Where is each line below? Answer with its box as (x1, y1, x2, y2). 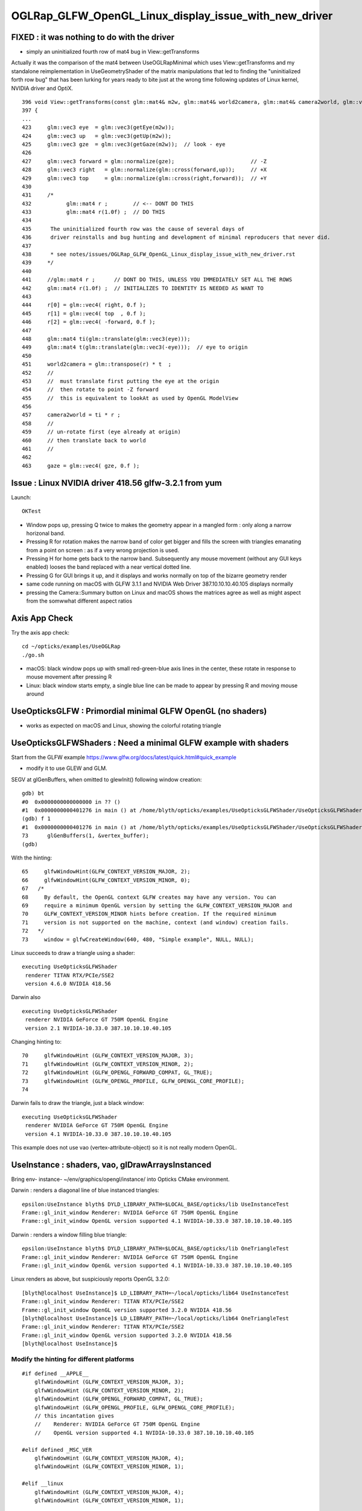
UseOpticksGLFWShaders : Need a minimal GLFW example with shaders (11, 737, 289, 748)
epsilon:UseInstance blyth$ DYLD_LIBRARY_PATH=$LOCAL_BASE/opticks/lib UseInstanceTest (22, 1200, 290, 1208)
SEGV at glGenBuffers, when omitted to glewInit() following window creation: (11, 775, 202, 783)
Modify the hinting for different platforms (11, 1354, 135, 1363)
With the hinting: (11, 854, 52, 861)
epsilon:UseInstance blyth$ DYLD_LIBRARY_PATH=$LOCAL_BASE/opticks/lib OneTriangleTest (22, 1245, 290, 1252)
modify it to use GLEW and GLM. (26, 765, 108, 772)
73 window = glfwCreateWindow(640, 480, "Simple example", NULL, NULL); (22, 936, 255, 943)
